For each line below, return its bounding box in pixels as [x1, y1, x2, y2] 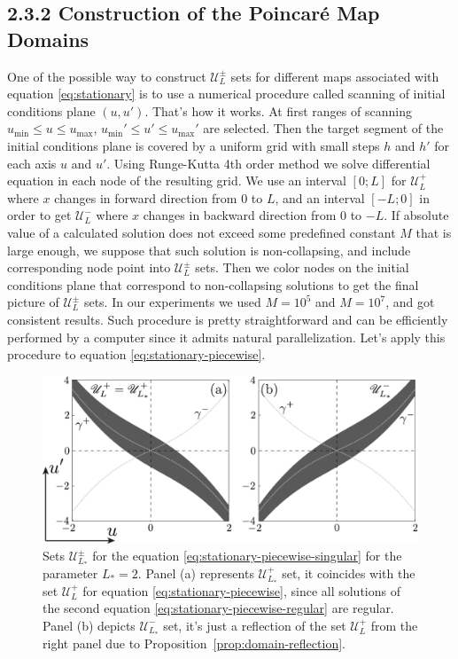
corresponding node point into [7, 258, 171, 277]
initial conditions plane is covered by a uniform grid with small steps [7, 136, 380, 154]
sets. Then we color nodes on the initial [195, 258, 409, 277]
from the [370, 616, 418, 634]
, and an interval [275, 188, 365, 207]
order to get [7, 206, 72, 224]
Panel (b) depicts [43, 616, 136, 634]
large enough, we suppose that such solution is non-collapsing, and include [7, 240, 411, 259]
